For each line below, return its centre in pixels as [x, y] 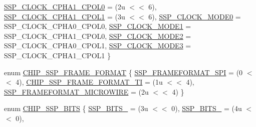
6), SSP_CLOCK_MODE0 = [195, 16]
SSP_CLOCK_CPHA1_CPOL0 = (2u [65, 6]
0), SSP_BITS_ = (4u [207, 108]
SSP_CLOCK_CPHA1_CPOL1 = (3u [65, 16]
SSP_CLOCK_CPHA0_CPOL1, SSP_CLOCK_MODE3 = [98, 46]
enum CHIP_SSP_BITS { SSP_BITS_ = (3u [76, 108]
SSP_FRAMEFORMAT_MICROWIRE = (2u [76, 91]
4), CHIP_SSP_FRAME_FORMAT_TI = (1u [89, 82]
